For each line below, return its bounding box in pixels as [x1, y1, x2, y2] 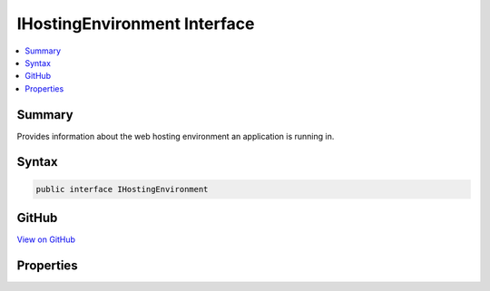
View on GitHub [16, 234, 76, 245]
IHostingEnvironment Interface [16, 14, 255, 34]
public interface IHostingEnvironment [35, 184, 209, 194]
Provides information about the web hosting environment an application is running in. [16, 131, 335, 141]
